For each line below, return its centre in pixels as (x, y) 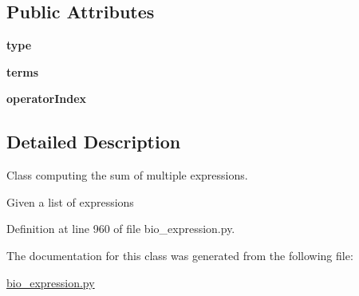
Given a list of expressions (70, 201)
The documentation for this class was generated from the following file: (180, 255)
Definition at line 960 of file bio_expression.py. (121, 229)
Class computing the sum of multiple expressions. (127, 175)
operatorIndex (47, 99)
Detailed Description (94, 142)
